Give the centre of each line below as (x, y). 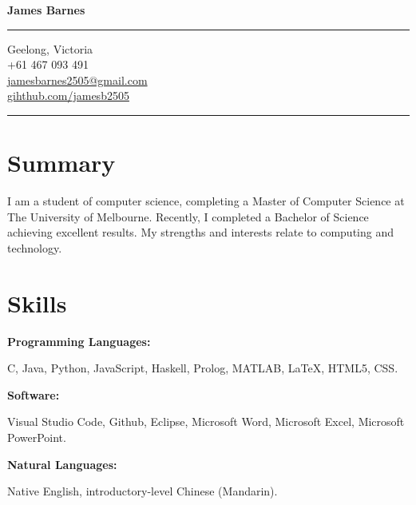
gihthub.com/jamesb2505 (68, 95)
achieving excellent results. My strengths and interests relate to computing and (200, 232)
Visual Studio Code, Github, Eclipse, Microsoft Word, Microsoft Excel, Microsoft (206, 421)
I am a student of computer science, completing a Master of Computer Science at (206, 201)
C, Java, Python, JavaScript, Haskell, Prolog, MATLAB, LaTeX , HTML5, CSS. (203, 368)
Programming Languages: (79, 341)
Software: (34, 394)
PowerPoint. (37, 437)
